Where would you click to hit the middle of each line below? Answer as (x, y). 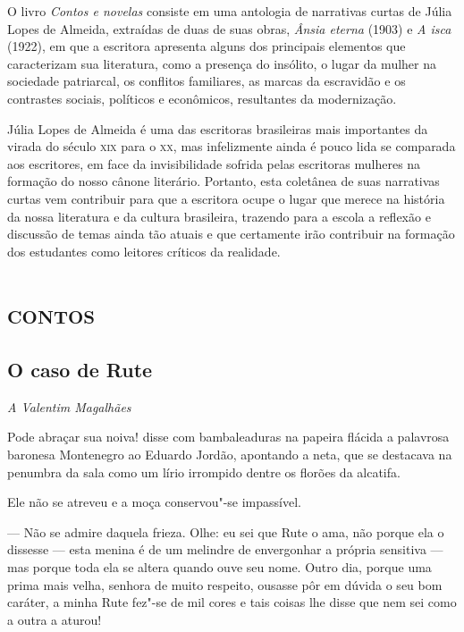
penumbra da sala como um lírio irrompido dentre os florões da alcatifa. (204, 472)
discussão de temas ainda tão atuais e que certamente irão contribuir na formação (231, 234)
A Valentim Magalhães (69, 406)
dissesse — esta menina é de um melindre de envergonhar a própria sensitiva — (225, 549)
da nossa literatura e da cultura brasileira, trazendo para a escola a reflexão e (219, 216)
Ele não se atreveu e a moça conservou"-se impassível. (154, 502)
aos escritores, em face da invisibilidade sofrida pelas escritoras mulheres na (214, 163)
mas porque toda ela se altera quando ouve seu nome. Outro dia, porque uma (219, 567)
